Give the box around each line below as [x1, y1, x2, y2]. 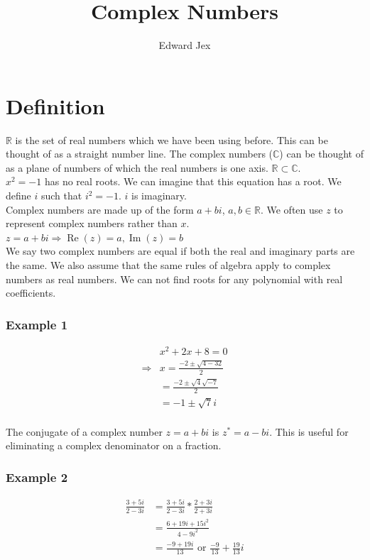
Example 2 [6, 468, 68, 485]
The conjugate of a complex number [6, 424, 163, 439]
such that [40, 188, 82, 203]
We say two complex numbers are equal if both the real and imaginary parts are [6, 243, 355, 258]
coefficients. [6, 285, 56, 300]
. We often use [260, 202, 323, 216]
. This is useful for [269, 424, 349, 439]
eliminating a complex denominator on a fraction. [6, 438, 222, 453]
